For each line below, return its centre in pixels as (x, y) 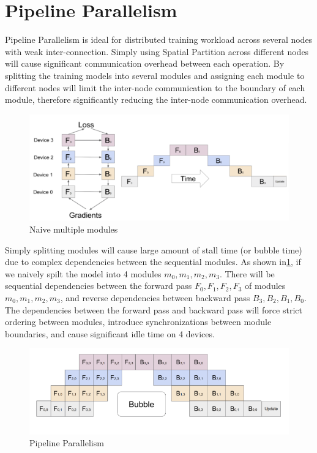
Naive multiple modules (74, 229)
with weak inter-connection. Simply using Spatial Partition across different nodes (157, 51)
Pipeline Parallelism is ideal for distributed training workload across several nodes (159, 39)
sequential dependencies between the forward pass (99, 286)
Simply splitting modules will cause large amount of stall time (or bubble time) (154, 249)
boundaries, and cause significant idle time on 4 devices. (110, 333)
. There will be (247, 273)
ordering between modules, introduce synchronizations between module (138, 322)
